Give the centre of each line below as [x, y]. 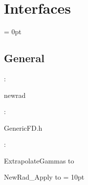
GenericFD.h [23, 127]
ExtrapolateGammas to [39, 160]
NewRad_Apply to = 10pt [44, 177]
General [24, 58]
